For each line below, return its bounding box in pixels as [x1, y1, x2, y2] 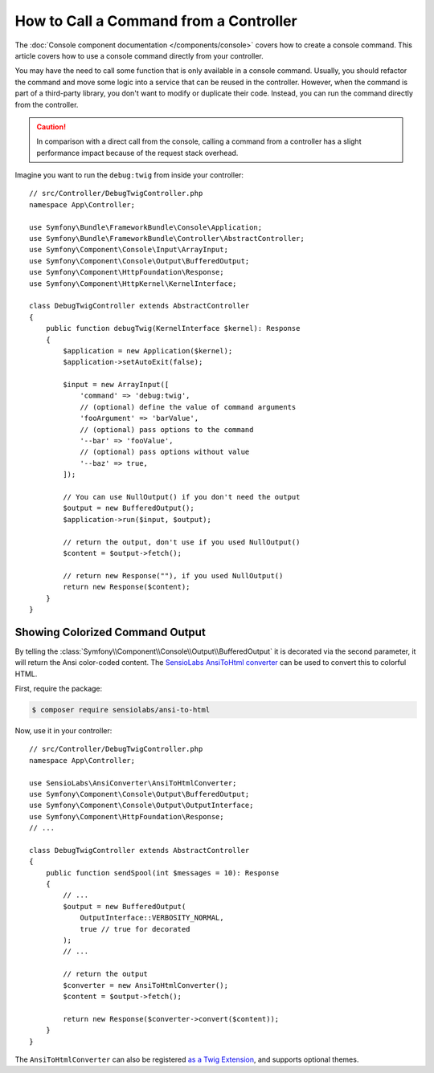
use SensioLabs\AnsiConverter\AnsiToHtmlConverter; [29, 778, 237, 787]
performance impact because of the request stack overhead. [36, 148, 239, 157]
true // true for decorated [80, 924, 190, 933]
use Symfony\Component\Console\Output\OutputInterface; [29, 801, 254, 810]
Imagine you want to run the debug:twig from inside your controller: [14, 170, 244, 180]
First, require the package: [14, 683, 103, 693]
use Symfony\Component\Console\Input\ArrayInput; [29, 245, 229, 255]
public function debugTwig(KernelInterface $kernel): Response [45, 324, 301, 333]
